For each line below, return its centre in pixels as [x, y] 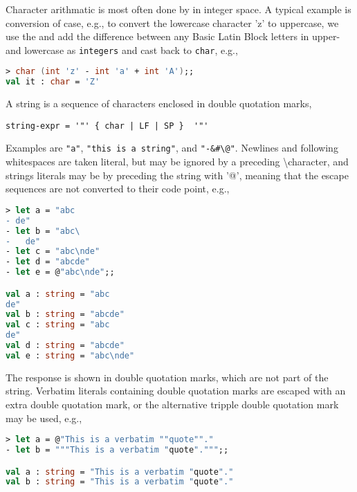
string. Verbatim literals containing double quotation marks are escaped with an [176, 391]
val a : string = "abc [58, 294]
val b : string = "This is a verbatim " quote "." [120, 482]
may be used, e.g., [44, 418]
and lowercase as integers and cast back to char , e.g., [122, 49]
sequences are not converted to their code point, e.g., [118, 189]
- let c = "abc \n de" [53, 252]
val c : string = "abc [58, 325]
